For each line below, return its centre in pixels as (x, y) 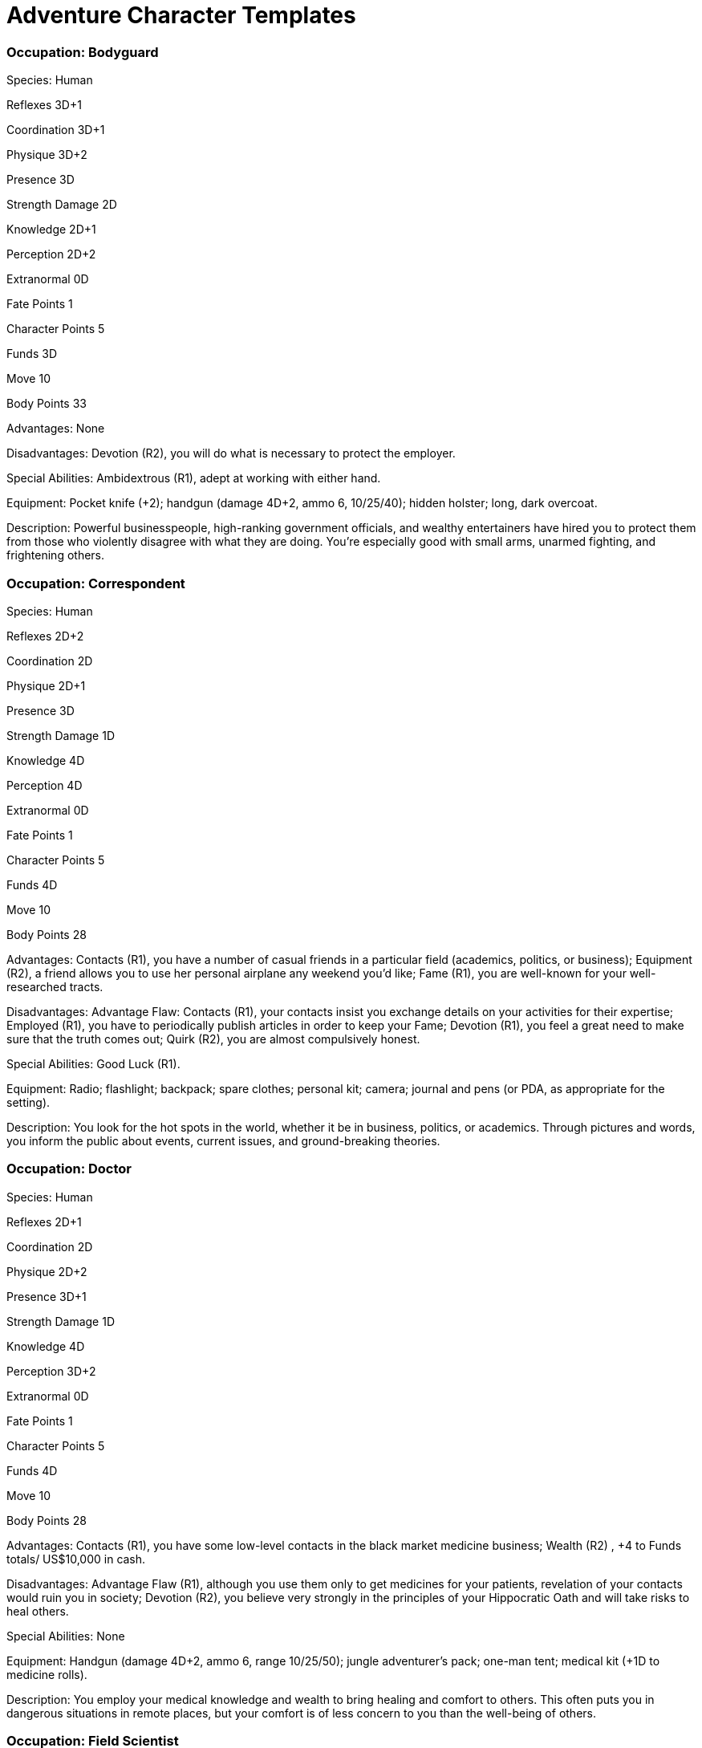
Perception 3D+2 (51, 1371)
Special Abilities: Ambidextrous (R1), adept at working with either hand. (194, 478)
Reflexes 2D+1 (44, 1222)
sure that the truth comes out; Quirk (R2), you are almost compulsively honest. (213, 1039)
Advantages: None (56, 429)
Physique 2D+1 (46, 685)
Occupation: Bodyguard (83, 52)
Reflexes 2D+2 (45, 636)
